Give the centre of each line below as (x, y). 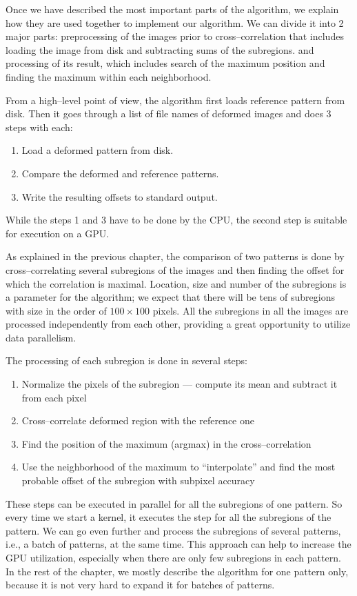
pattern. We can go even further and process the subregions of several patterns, (173, 530)
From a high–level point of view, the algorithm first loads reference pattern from (175, 100)
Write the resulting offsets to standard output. (120, 196)
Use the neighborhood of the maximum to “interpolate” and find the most (178, 467)
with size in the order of (56, 310)
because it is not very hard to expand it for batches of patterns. (140, 585)
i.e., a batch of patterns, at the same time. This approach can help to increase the (178, 544)
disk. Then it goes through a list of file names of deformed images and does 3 (169, 113)
